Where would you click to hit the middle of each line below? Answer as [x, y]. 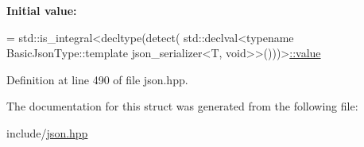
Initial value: [42, 10]
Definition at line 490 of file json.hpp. [97, 79]
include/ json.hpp [47, 132]
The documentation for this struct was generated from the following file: [182, 106]
